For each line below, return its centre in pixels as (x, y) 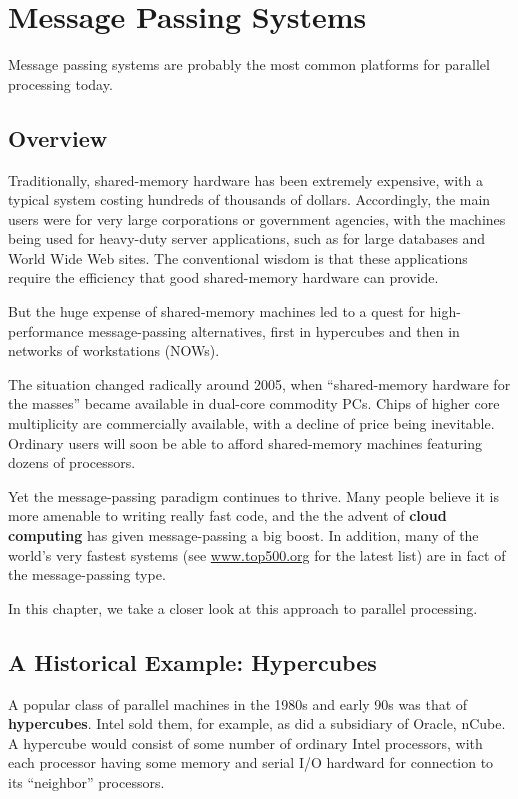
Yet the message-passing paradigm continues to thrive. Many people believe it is (253, 495)
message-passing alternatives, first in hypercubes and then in (274, 330)
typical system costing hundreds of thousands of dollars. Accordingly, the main (249, 199)
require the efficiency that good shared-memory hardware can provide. (223, 277)
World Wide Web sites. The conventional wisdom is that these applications (238, 257)
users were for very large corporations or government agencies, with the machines (257, 218)
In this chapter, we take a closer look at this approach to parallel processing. (243, 607)
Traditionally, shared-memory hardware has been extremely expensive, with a (245, 179)
